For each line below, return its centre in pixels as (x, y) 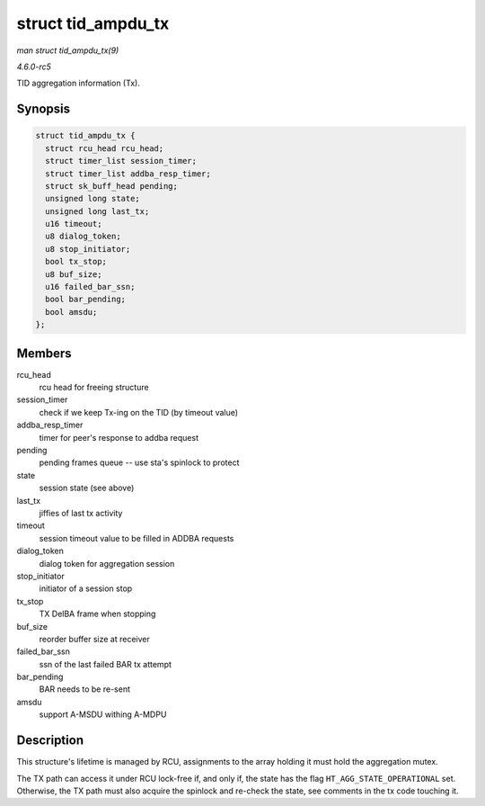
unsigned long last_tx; (97, 211)
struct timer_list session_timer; (121, 161)
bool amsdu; (71, 312)
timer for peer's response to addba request (119, 437)
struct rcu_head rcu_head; (105, 148)
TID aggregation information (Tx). (79, 83)
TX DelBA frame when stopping (97, 614)
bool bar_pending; (85, 300)
